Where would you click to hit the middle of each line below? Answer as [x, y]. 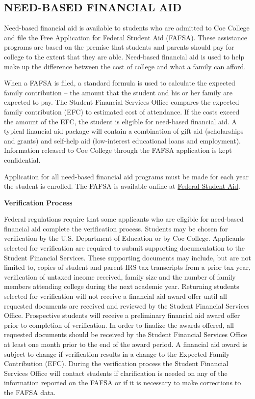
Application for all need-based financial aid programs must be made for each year [126, 176]
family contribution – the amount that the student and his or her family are [118, 92]
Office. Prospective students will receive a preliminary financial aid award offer [122, 315]
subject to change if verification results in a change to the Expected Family [117, 354]
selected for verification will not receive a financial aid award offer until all [115, 296]
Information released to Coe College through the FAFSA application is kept [118, 150]
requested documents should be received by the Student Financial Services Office [126, 334]
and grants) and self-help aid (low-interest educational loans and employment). [123, 140]
